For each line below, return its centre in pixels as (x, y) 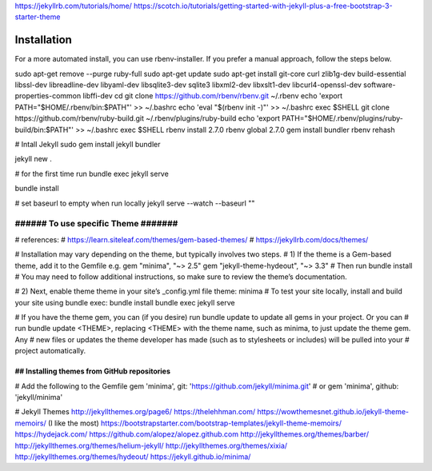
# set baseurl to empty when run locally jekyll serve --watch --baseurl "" (135, 203)
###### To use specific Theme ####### (96, 224)
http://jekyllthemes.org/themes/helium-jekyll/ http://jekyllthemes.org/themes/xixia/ (151, 445)
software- (379, 85)
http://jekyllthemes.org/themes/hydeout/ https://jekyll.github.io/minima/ (133, 457)
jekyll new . (33, 159)
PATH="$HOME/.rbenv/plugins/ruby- (342, 118)
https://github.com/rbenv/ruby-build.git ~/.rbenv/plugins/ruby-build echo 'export (147, 118)
